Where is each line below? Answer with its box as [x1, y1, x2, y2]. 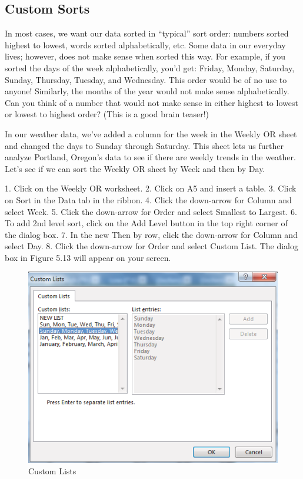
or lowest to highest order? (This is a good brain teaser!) [5, 108, 209, 120]
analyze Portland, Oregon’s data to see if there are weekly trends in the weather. [5, 151, 296, 163]
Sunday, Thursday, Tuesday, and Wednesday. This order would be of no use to [5, 73, 287, 85]
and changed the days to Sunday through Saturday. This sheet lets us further [5, 139, 284, 151]
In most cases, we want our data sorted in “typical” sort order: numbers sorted [5, 27, 289, 39]
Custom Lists [28, 465, 76, 477]
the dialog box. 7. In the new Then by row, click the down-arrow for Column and [5, 228, 298, 240]
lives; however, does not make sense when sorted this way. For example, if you [5, 50, 286, 62]
